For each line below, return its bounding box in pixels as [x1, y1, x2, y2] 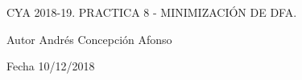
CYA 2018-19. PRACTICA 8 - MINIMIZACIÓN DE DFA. [6, 4, 297, 20]
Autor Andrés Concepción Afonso [6, 30, 172, 47]
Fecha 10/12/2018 [6, 58, 95, 74]
